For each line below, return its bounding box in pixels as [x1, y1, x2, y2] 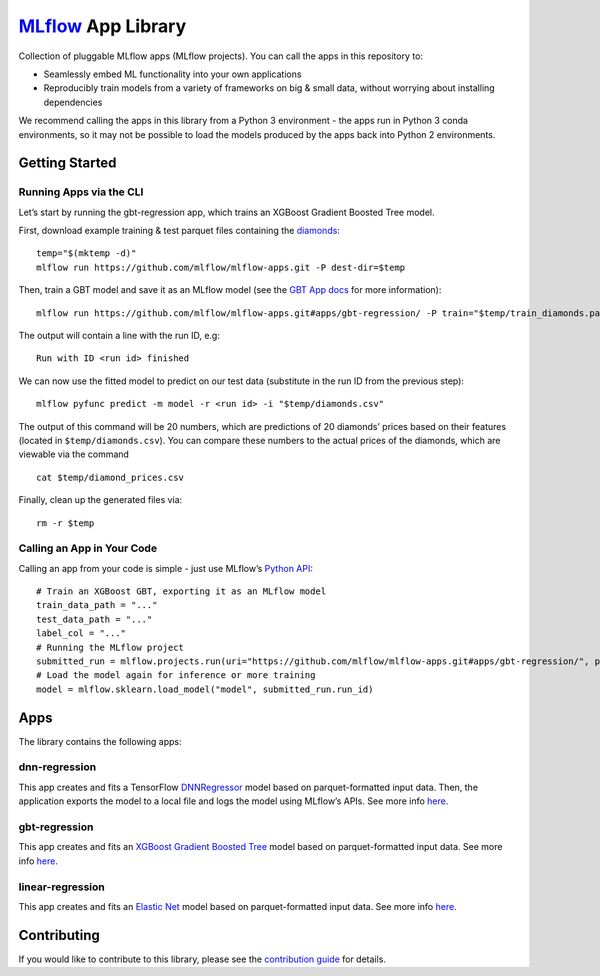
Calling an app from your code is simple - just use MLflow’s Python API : [18, 562, 314, 574]
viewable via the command [18, 448, 130, 460]
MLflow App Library [18, 15, 187, 37]
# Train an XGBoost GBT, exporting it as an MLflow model [36, 586, 327, 597]
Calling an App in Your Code [18, 541, 158, 555]
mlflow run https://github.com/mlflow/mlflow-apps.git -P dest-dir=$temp [36, 261, 406, 273]
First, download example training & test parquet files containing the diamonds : [18, 225, 340, 237]
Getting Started [18, 155, 117, 172]
